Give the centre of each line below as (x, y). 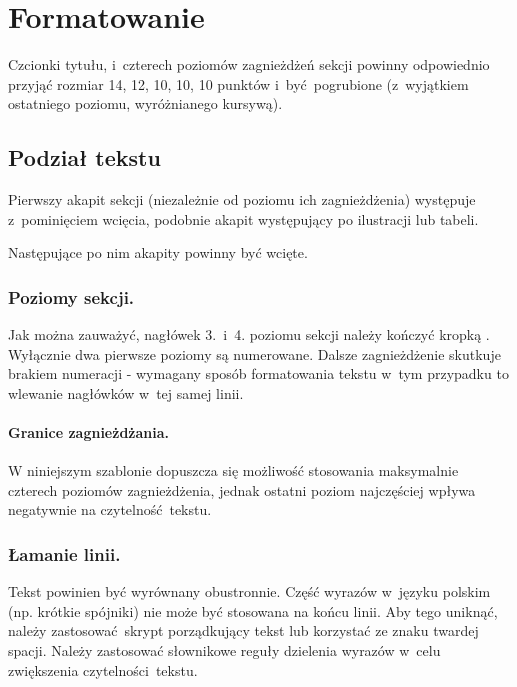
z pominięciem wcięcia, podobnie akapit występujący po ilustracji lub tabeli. (243, 218)
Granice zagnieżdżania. (89, 432)
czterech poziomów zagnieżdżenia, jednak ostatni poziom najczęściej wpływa (242, 489)
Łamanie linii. (64, 553)
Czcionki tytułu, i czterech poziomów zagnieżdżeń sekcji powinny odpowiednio (249, 64)
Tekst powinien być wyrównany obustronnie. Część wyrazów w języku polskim (249, 591)
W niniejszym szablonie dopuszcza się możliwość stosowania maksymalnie (233, 470)
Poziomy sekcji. (71, 296)
